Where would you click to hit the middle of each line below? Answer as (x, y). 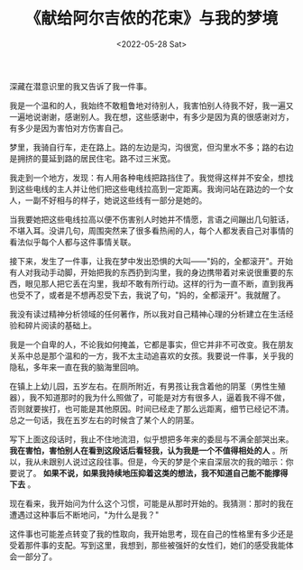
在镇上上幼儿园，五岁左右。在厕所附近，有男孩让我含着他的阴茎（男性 (140, 386)
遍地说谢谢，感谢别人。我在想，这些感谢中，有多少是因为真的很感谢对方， (155, 116)
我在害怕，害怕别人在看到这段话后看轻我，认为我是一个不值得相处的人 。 (145, 450)
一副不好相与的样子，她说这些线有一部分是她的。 (116, 200)
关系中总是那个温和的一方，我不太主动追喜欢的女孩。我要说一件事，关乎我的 (151, 355)
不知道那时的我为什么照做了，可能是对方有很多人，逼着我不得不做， (163, 397)
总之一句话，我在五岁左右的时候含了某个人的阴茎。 (104, 419)
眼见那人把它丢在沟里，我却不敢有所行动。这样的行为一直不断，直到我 (155, 283)
